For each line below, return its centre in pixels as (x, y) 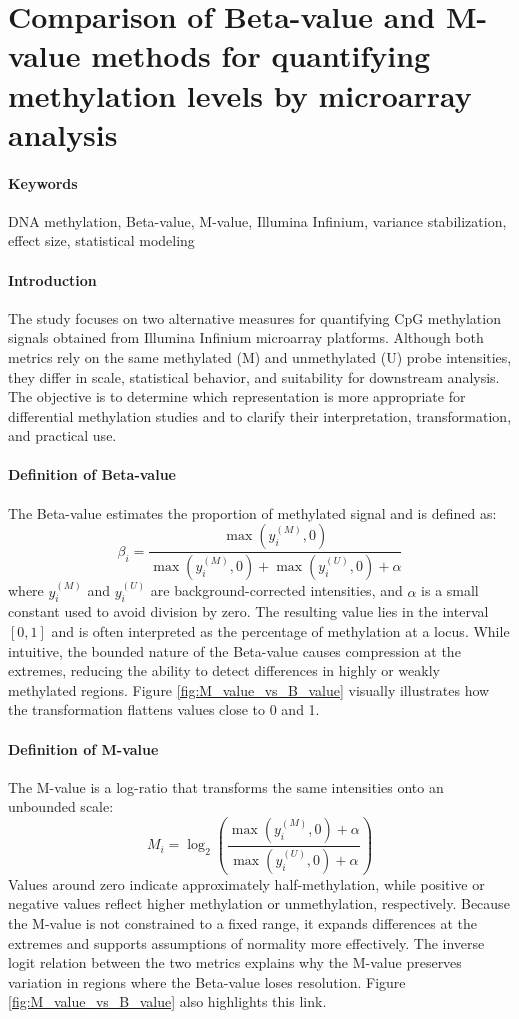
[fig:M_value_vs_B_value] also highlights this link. (167, 1001)
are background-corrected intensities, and (276, 590)
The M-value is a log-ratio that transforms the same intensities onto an (226, 786)
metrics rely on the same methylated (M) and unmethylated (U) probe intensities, (260, 356)
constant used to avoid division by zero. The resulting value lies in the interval (248, 611)
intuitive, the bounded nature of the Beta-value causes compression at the (234, 650)
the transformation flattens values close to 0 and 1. (164, 709)
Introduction (52, 279)
